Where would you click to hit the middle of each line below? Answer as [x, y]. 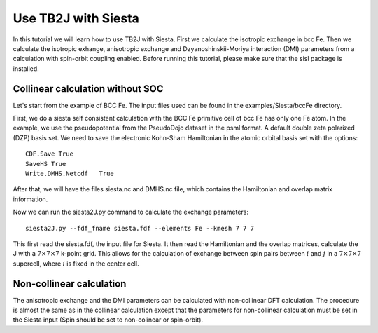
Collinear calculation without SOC [88, 89]
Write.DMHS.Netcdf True [70, 173]
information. [30, 199]
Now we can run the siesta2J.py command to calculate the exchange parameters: [131, 212]
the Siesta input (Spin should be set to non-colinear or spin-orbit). [108, 320]
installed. [26, 68]
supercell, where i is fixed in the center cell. [76, 264]
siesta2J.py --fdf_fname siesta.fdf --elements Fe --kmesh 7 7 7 [140, 228]
